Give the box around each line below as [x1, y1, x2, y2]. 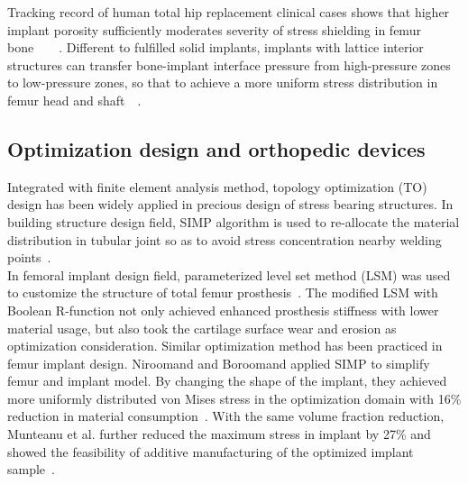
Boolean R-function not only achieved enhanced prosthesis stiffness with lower [7, 300, 439, 319]
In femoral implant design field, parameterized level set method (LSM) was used [7, 265, 451, 284]
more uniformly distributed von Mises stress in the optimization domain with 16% [7, 388, 462, 407]
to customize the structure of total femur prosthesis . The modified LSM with [7, 283, 438, 302]
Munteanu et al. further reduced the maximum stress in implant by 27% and [7, 425, 431, 443]
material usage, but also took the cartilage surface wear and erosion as [7, 318, 397, 337]
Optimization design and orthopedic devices [7, 134, 426, 162]
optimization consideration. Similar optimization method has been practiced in [7, 336, 443, 355]
